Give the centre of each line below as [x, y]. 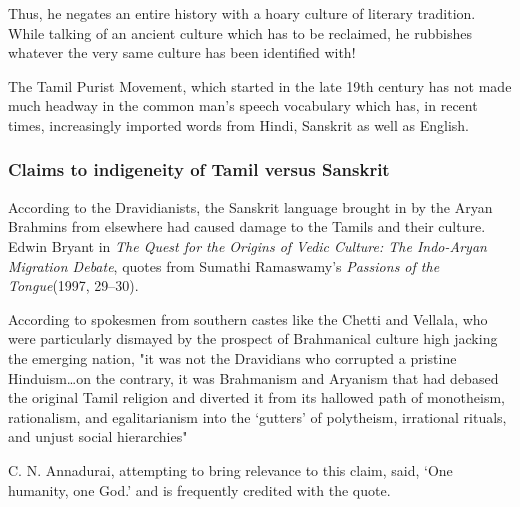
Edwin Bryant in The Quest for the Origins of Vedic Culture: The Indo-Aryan [247, 245]
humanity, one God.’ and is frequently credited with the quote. [199, 489]
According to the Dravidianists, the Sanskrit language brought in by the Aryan [250, 206]
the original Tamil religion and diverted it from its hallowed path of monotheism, [256, 397]
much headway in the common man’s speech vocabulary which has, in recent [243, 105]
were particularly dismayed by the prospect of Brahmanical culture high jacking [253, 338]
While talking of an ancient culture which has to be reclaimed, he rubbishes [240, 32]
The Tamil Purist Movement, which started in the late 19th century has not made [260, 85]
